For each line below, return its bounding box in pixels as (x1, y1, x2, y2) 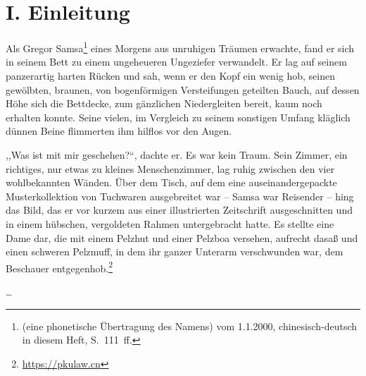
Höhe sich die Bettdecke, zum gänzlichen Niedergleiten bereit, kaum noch (6, 96, 322, 111)
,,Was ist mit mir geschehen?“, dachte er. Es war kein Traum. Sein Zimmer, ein (6, 147, 348, 162)
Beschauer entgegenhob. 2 (6, 258, 113, 275)
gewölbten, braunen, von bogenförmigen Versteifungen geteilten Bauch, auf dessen (6, 82, 360, 97)
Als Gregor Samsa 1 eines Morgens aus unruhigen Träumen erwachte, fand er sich (6, 39, 355, 55)
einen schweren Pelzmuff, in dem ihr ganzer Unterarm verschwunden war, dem (6, 244, 343, 259)
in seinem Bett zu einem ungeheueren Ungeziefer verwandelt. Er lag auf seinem (6, 54, 347, 69)
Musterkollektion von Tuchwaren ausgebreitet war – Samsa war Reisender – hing (6, 188, 354, 203)
